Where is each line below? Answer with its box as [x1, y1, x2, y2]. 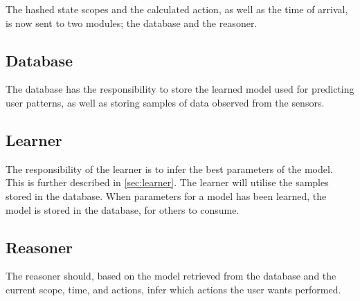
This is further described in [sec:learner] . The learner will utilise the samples [6, 175, 329, 190]
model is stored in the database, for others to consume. [6, 202, 240, 217]
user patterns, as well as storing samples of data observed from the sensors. [6, 95, 325, 109]
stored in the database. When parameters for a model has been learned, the [6, 188, 327, 203]
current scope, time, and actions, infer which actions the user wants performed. [6, 282, 341, 296]
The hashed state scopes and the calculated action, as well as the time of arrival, [6, 2, 348, 16]
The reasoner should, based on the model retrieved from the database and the [6, 268, 336, 283]
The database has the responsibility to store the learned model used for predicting [6, 82, 354, 96]
